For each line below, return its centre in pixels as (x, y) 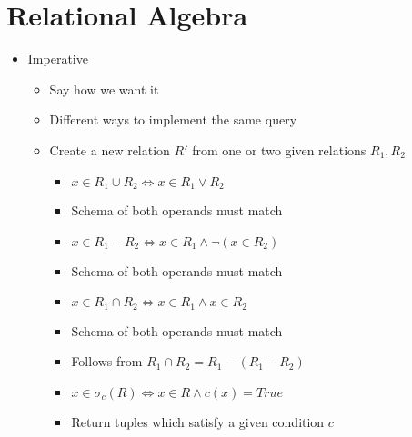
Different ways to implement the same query (173, 119)
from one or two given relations (279, 149)
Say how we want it (104, 89)
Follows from (107, 361)
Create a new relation (110, 149)
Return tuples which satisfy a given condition (198, 421)
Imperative (58, 59)
